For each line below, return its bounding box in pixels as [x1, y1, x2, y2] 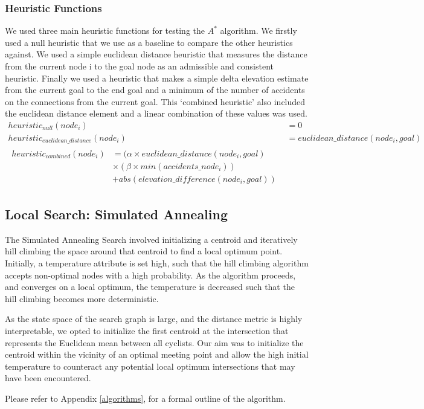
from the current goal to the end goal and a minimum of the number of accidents [5, 83, 305, 96]
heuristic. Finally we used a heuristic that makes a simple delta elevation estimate [5, 71, 309, 84]
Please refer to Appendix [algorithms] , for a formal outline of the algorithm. [5, 391, 286, 404]
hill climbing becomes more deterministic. [5, 292, 159, 304]
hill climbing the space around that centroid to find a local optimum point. [5, 245, 283, 257]
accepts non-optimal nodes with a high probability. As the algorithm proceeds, [5, 268, 296, 281]
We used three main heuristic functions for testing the [5, 24, 205, 37]
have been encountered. [5, 372, 91, 384]
